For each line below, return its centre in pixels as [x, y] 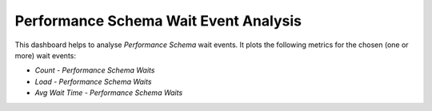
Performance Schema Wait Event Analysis [158, 21]
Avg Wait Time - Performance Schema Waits [109, 93]
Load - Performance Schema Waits [93, 81]
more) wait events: [45, 55]
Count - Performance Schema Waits [95, 70]
